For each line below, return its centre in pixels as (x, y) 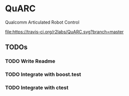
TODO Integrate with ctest (37, 88)
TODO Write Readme (30, 61)
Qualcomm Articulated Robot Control (42, 22)
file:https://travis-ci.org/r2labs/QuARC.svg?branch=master (64, 32)
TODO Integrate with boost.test (43, 74)
